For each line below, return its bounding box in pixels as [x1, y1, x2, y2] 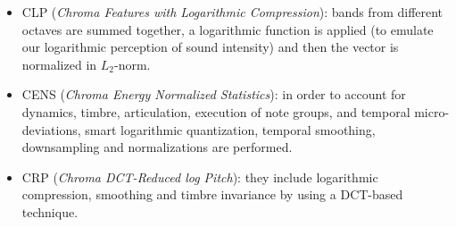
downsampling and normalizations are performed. [21, 138, 293, 156]
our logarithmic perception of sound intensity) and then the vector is [21, 38, 399, 56]
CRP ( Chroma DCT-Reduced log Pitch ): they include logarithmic [21, 167, 378, 186]
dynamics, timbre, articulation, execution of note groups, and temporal [21, 102, 410, 121]
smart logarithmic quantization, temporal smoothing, [85, 120, 376, 139]
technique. [21, 202, 79, 221]
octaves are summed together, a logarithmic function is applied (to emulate [21, 20, 434, 38]
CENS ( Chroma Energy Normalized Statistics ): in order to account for [21, 85, 406, 104]
